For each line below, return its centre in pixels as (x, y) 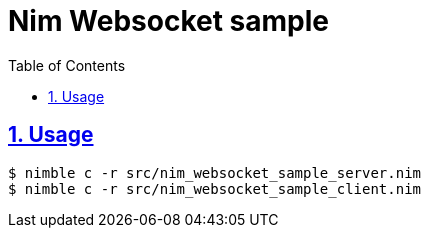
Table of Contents (67, 65)
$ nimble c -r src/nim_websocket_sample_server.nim (215, 172)
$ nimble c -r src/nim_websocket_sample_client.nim (215, 188)
